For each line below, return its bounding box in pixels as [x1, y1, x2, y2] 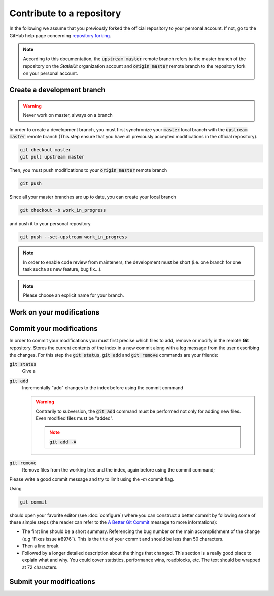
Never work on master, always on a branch [23, 112, 113, 118]
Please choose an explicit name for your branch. [23, 292, 124, 298]
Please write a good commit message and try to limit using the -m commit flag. [9, 476, 175, 482]
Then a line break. [22, 543, 60, 549]
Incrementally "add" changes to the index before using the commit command [22, 385, 184, 391]
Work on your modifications [9, 308, 100, 317]
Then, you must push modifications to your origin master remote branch [9, 167, 167, 173]
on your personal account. [23, 70, 78, 76]
